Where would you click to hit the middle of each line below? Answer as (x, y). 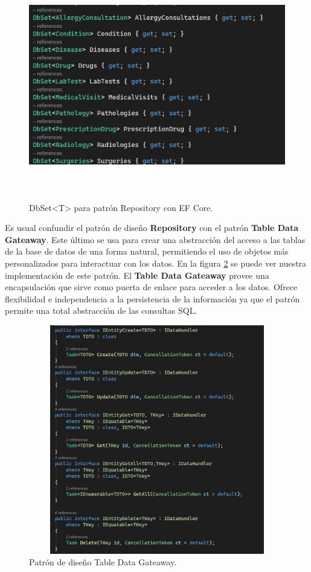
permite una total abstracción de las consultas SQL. (101, 310)
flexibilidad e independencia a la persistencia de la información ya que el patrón (152, 298)
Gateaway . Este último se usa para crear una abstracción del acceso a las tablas (155, 239)
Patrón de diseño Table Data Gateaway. (103, 562)
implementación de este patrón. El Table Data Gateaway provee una (137, 275)
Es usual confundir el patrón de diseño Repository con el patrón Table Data (152, 228)
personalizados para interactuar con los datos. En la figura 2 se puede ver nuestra (156, 263)
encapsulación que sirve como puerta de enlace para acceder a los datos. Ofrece (151, 287)
